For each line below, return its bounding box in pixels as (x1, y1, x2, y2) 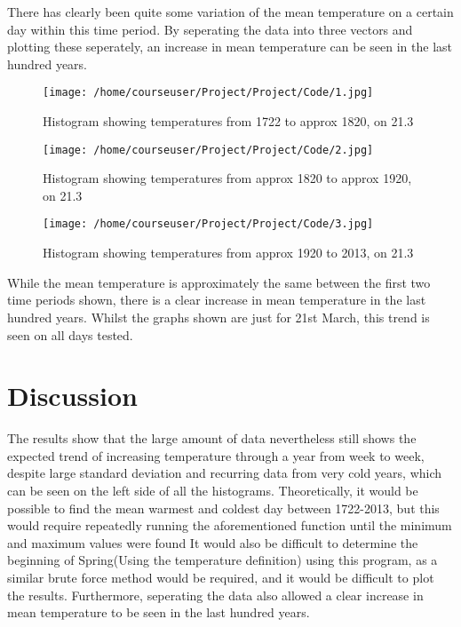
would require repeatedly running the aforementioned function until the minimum (7, 516, 452, 535)
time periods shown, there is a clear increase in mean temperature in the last (7, 290, 426, 309)
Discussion (7, 377, 138, 414)
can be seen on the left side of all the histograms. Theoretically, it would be (7, 481, 418, 499)
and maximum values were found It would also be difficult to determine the (7, 533, 418, 552)
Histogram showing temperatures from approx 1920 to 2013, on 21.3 (43, 243, 414, 262)
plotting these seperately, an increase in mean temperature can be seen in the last (7, 37, 453, 56)
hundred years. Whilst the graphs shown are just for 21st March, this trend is (7, 307, 430, 326)
